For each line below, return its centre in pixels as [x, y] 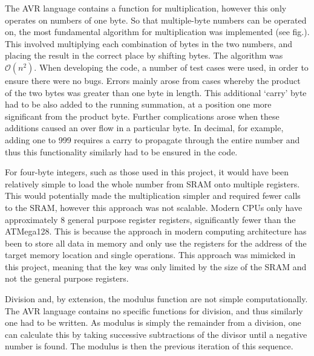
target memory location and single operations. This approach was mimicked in [150, 255]
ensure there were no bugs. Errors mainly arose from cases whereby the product [153, 80]
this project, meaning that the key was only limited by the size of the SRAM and [156, 266]
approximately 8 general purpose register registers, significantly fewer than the [150, 219]
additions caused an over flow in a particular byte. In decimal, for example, [144, 128]
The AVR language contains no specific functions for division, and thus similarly [154, 310]
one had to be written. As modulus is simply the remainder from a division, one [153, 322]
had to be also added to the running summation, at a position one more [138, 104]
